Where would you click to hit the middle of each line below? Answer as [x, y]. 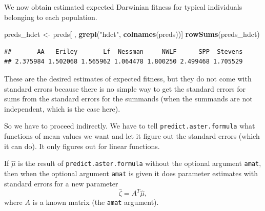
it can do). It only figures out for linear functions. [82, 146]
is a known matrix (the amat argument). [96, 202]
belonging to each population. [51, 17]
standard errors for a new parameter [61, 183]
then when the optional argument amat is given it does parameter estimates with [131, 173]
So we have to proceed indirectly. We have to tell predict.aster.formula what [130, 126]
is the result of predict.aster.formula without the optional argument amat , [140, 163]
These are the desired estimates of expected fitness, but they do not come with [128, 78]
